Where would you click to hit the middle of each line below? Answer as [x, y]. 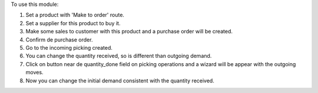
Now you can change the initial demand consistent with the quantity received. [120, 80]
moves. [34, 73]
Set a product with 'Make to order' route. [75, 15]
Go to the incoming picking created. [69, 47]
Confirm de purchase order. [59, 39]
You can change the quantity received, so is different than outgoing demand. [119, 56]
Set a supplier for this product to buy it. [73, 23]
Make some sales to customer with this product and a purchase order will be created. [129, 32]
